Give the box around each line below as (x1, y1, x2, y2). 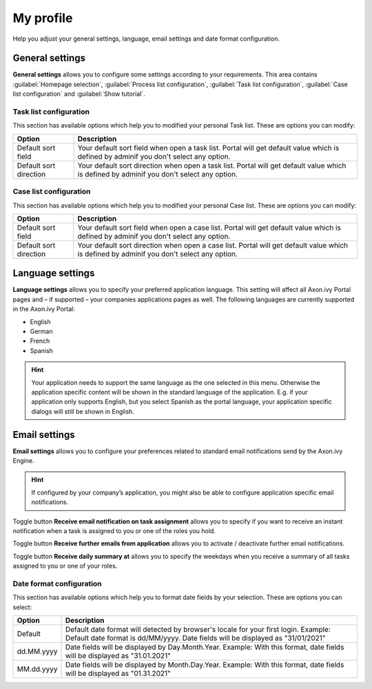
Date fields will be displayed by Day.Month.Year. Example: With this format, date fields (65, 642, 344, 652)
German (30, 327, 53, 335)
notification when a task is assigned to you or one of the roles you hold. (12, 526, 216, 535)
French (30, 337, 50, 345)
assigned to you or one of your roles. (12, 562, 118, 570)
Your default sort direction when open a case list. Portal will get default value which (77, 240, 349, 250)
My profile (12, 10, 73, 26)
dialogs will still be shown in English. (31, 407, 134, 415)
